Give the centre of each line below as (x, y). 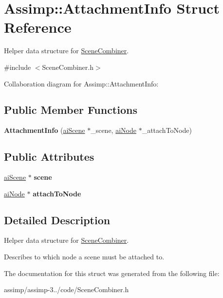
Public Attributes (49, 157)
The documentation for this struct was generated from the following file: (112, 273)
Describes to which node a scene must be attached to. (84, 257)
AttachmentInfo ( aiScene (45, 130)
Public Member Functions (71, 110)
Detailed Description (57, 220)
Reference (38, 27)
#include (18, 67)
